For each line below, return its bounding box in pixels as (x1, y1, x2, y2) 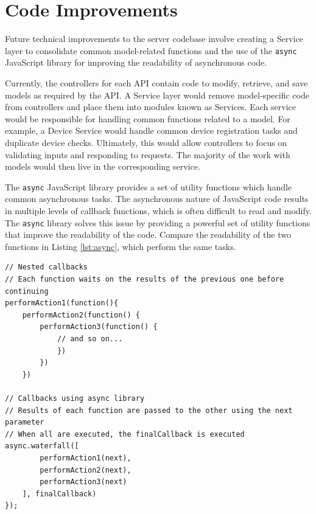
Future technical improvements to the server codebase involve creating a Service (5, 32, 303, 45)
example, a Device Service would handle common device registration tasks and (5, 124, 298, 137)
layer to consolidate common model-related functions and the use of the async (5, 44, 297, 57)
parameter (5, 418, 44, 427)
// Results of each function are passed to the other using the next (5, 406, 293, 415)
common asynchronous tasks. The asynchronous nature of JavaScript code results (5, 192, 309, 205)
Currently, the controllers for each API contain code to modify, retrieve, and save (5, 76, 308, 89)
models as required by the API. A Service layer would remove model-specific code (5, 88, 309, 101)
